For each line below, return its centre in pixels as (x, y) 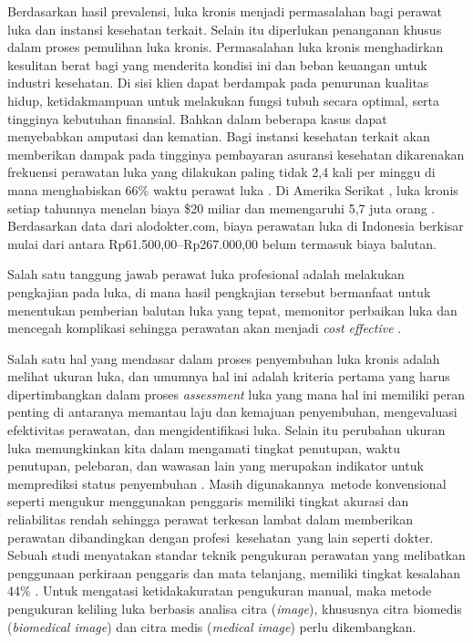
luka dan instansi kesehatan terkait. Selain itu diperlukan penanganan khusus (225, 29)
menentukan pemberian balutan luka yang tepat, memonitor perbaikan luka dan (232, 310)
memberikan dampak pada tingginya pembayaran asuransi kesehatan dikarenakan (236, 154)
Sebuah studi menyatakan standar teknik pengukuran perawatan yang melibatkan (236, 555)
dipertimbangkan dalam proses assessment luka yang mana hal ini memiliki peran (236, 394)
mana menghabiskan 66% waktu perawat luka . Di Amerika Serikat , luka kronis (233, 189)
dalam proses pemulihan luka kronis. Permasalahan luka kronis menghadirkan (226, 47)
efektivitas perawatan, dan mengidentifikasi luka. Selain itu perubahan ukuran (226, 430)
